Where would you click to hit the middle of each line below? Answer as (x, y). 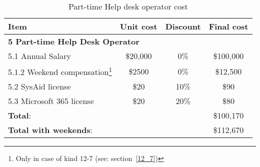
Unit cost (139, 26)
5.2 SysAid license (39, 86)
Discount (183, 26)
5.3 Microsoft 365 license (51, 101)
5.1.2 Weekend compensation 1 (60, 71)
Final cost (228, 26)
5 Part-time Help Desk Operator (74, 41)
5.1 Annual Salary (39, 56)
